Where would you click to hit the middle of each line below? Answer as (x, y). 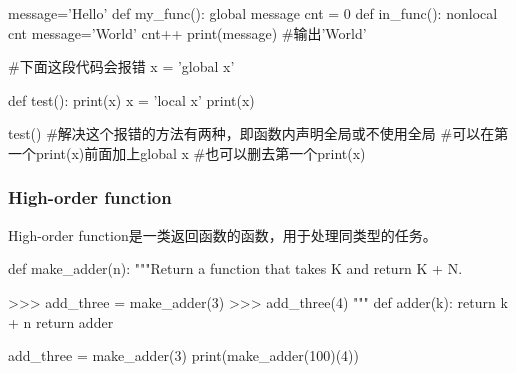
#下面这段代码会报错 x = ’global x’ (121, 66)
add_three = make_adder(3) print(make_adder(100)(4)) (183, 355)
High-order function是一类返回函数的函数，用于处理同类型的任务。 (222, 234)
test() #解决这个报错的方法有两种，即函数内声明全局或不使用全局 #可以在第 (258, 133)
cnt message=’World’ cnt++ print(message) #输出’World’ (187, 32)
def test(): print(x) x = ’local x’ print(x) (131, 99)
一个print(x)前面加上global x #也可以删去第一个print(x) (187, 152)
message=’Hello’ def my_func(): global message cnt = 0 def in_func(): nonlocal (253, 13)
